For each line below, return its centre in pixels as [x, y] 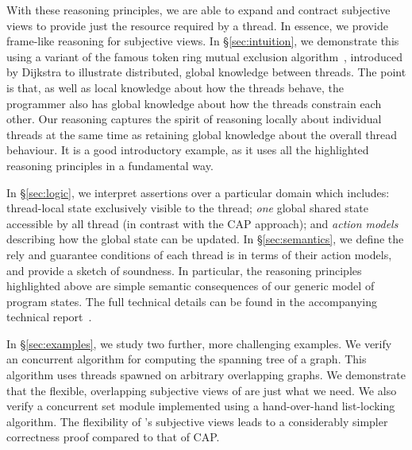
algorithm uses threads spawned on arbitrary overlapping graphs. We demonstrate [206, 375]
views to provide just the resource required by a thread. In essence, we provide [197, 25]
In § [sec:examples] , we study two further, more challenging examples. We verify [199, 343]
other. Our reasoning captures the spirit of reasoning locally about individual [194, 119]
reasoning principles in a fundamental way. [110, 165]
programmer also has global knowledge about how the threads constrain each [194, 103]
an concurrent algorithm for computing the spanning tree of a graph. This [187, 359]
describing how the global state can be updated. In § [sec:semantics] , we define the [205, 239]
